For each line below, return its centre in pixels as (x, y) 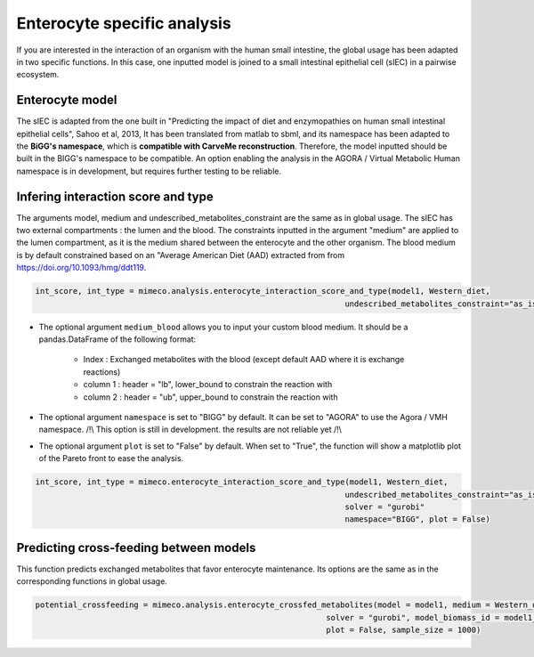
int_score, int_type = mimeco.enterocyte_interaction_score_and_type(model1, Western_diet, (242, 482)
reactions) (102, 372)
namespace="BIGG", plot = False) (417, 519)
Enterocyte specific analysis (124, 23)
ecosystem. (38, 75)
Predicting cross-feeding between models (136, 547)
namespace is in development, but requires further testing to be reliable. (149, 171)
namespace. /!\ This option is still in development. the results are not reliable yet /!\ (190, 430)
